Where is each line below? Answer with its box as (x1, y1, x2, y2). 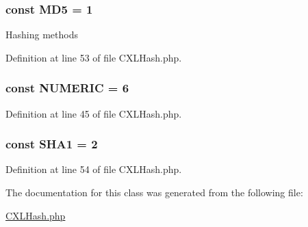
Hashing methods (5, 27, 78, 42)
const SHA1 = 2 (5, 135, 98, 152)
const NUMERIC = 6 (5, 79, 129, 96)
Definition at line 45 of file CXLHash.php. (5, 106, 182, 120)
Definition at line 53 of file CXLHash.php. (5, 50, 182, 64)
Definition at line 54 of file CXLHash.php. (5, 162, 182, 176)
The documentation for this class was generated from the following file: (5, 185, 303, 200)
